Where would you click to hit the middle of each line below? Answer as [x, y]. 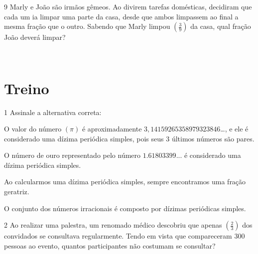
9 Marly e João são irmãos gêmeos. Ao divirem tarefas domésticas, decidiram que [128, 6]
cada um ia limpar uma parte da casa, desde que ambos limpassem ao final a [121, 16]
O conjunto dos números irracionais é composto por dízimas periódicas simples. [125, 208]
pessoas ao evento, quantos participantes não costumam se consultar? [110, 245]
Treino [27, 88]
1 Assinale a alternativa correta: [53, 112]
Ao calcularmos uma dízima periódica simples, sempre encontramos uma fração [125, 182]
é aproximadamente [112, 129]
